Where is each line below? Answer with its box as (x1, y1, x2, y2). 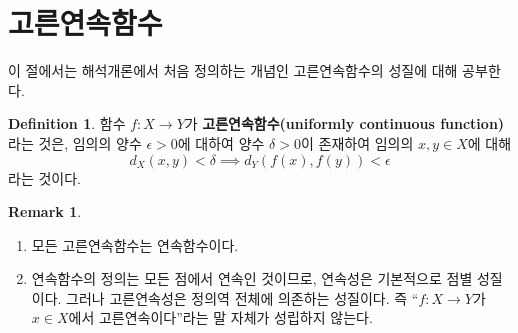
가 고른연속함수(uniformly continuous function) (184, 113, 505, 134)
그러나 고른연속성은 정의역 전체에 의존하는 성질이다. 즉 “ (66, 287, 419, 308)
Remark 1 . (8, 201, 82, 222)
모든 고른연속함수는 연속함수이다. (31, 234, 239, 255)
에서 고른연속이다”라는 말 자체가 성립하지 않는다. (68, 307, 373, 328)
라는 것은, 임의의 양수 (8, 132, 142, 153)
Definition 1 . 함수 (8, 113, 126, 134)
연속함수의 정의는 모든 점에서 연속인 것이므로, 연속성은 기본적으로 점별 (31, 268, 473, 289)
